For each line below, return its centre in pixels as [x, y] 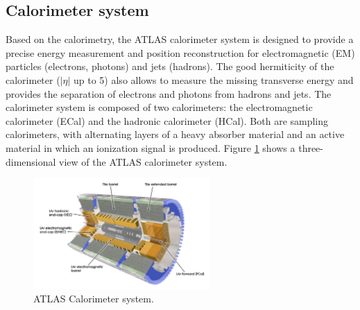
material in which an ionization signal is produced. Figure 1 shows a [151, 147]
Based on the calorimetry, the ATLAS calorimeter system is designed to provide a [180, 39]
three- [311, 147]
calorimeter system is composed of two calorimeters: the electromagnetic [159, 107]
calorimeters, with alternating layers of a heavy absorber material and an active [175, 134]
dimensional [31, 161]
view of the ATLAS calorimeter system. [143, 161]
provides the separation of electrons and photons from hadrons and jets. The [169, 93]
